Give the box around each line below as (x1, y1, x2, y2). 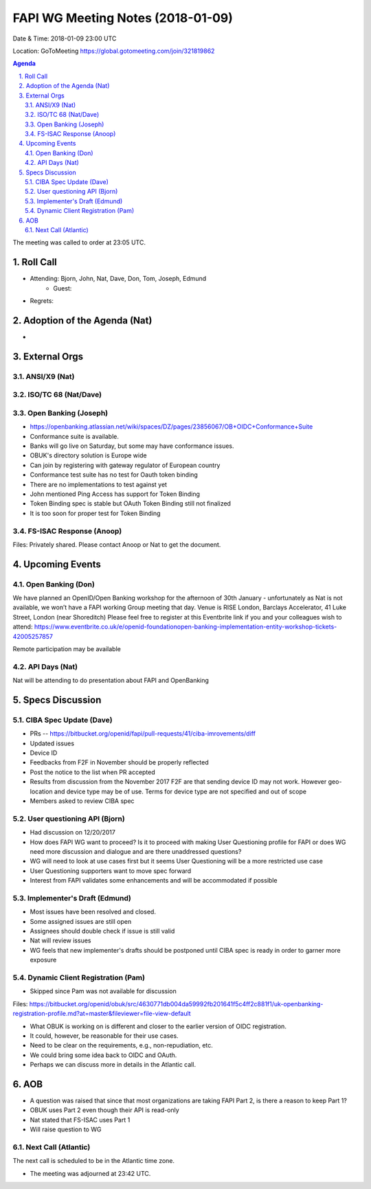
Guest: (53, 284, 72, 292)
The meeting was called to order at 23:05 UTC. (12, 238, 146, 247)
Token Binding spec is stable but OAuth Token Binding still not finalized (30, 499, 232, 508)
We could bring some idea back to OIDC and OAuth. (30, 1051, 177, 1059)
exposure (30, 955, 57, 964)
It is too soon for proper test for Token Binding (30, 509, 161, 517)
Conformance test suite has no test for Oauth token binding (30, 471, 199, 479)
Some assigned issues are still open (30, 917, 132, 925)
